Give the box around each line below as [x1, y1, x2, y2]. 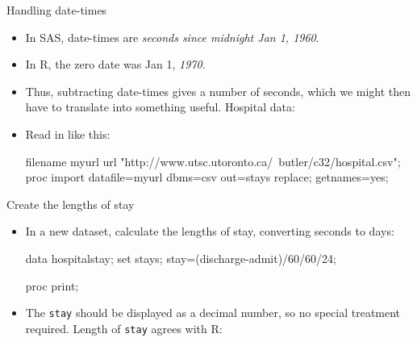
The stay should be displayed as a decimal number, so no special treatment [25, 304, 401, 321]
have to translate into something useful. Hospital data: [25, 98, 295, 115]
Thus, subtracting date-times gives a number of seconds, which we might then [25, 82, 411, 99]
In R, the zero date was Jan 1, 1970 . [25, 56, 206, 73]
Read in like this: [25, 125, 111, 142]
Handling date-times [6, 2, 107, 18]
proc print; [25, 277, 79, 294]
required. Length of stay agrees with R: [25, 319, 223, 336]
